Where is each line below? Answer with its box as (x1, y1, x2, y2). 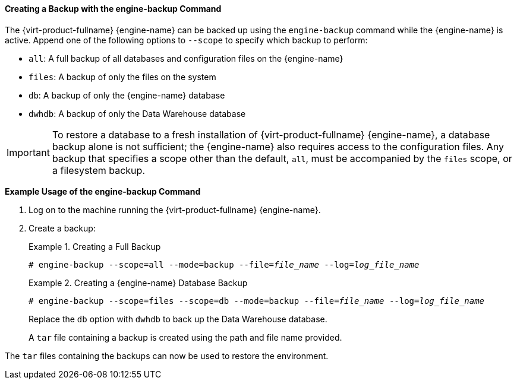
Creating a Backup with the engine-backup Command (5, 4, 222, 14)
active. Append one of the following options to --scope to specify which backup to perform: (5, 34, 368, 45)
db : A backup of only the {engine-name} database (29, 90, 225, 100)
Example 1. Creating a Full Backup (29, 241, 161, 252)
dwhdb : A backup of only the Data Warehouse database (29, 108, 246, 119)
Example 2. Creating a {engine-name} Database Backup (29, 277, 248, 288)
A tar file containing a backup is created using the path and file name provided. (29, 332, 342, 342)
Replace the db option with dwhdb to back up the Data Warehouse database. (29, 313, 327, 324)
